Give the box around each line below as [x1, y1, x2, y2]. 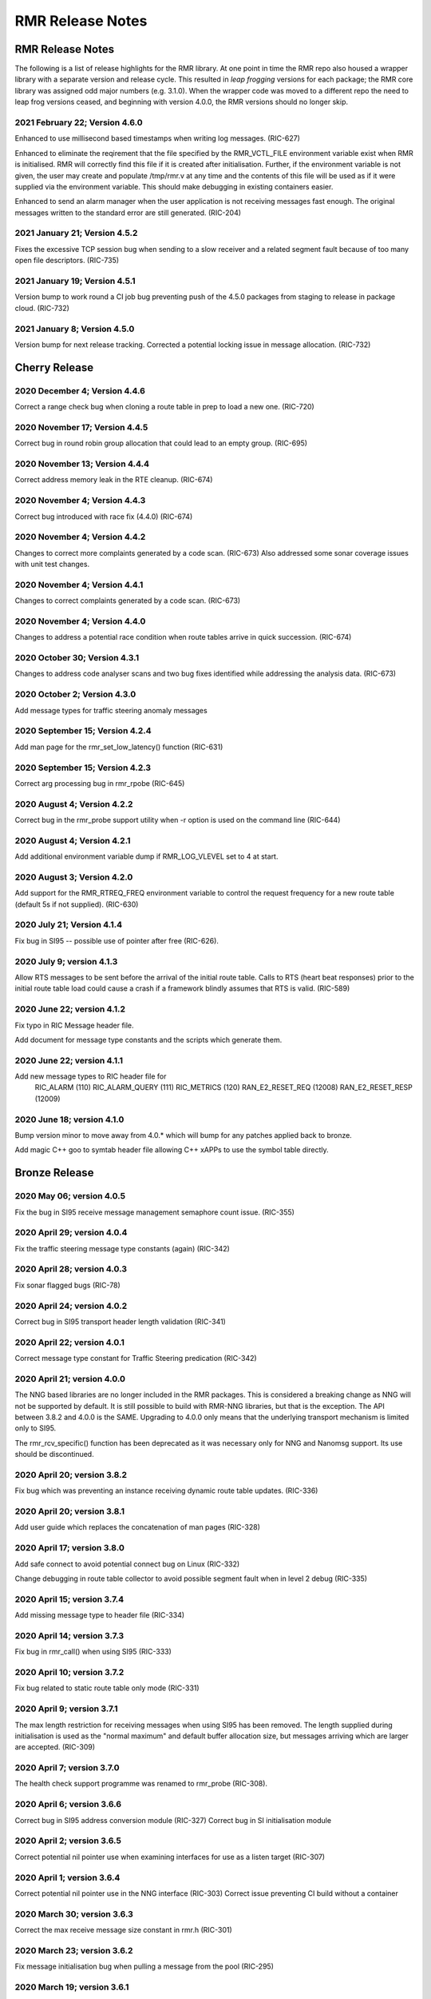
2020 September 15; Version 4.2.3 [14, 762, 152, 773]
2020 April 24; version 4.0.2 [14, 1300, 128, 1311]
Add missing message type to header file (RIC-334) [14, 1610, 185, 1620]
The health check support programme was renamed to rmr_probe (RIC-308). [14, 1779, 267, 1789]
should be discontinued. [14, 1450, 95, 1459]
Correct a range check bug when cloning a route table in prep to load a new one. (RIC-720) [14, 402, 314, 412]
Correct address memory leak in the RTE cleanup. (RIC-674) [14, 475, 213, 485]
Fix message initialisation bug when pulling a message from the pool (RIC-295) [14, 1961, 275, 1971]
